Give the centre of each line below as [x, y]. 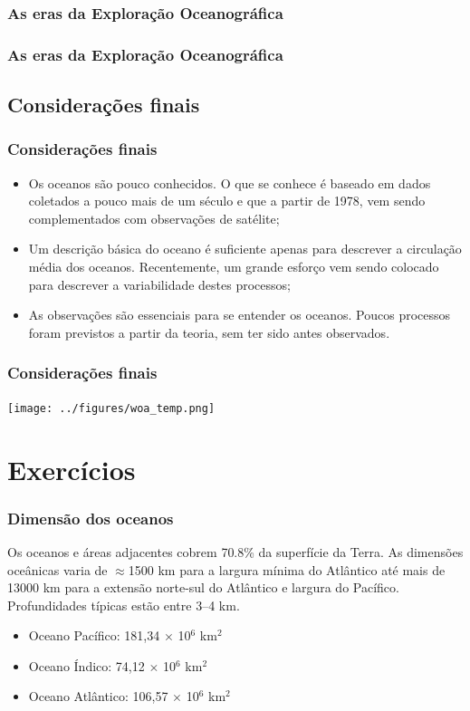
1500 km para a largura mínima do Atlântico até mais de [287, 569]
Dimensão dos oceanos [91, 518]
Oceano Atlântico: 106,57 [98, 696]
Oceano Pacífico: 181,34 [94, 635]
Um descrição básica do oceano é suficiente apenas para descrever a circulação [245, 249]
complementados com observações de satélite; [154, 218]
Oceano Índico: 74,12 [86, 665]
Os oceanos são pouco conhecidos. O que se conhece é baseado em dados [230, 183]
